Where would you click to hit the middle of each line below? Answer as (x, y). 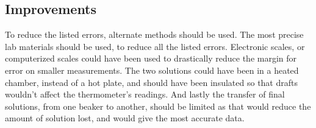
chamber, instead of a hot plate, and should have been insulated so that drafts (151, 82)
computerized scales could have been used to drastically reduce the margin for (151, 58)
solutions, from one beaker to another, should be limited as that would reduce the (158, 106)
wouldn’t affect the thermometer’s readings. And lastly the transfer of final (145, 94)
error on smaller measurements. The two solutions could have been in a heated (152, 70)
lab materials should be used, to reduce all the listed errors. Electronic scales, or (155, 46)
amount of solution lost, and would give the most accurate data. (125, 118)
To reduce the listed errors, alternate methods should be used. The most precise (154, 34)
